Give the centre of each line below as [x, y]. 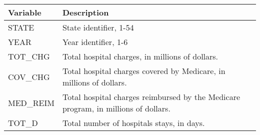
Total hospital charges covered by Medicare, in [144, 71]
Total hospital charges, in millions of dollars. [140, 56]
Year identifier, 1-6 [95, 42]
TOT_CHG [29, 56]
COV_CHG [29, 76]
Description [85, 12]
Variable [25, 12]
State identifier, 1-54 [98, 27]
